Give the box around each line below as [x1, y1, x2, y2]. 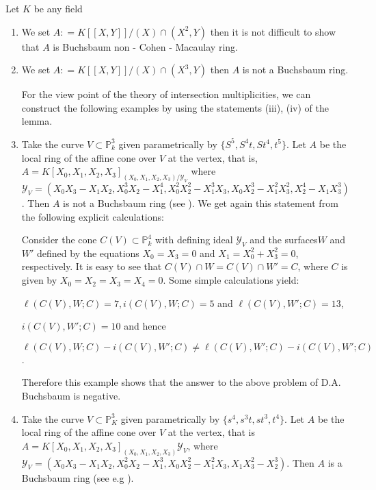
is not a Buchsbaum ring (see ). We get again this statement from [63, 195, 338, 210]
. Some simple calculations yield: [163, 273, 299, 287]
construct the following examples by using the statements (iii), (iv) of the [21, 100, 329, 114]
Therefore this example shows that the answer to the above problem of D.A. [21, 375, 341, 389]
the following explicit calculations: [21, 209, 164, 223]
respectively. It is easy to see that [21, 259, 162, 273]
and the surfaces [250, 232, 318, 247]
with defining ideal [155, 232, 233, 247]
